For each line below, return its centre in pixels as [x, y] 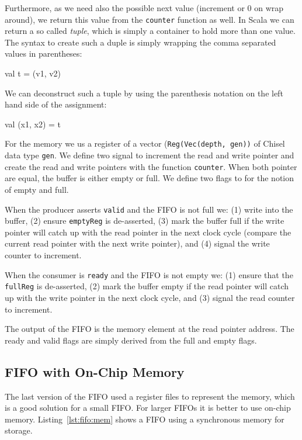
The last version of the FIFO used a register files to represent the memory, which [150, 396]
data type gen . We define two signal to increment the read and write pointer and [150, 155]
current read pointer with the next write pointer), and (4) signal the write [137, 243]
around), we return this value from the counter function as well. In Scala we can [150, 19]
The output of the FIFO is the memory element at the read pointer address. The [150, 329]
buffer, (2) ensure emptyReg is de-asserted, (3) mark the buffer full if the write [145, 221]
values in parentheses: [44, 53]
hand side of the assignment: [56, 104]
